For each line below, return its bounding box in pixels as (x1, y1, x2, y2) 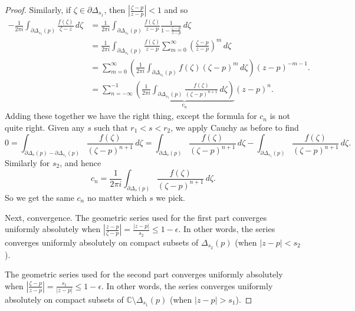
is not (269, 110, 290, 122)
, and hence (60, 156, 101, 168)
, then (104, 4, 126, 15)
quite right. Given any (5, 121, 85, 133)
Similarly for (5, 156, 50, 168)
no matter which (87, 191, 147, 203)
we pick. (156, 191, 185, 203)
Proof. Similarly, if (5, 4, 71, 15)
